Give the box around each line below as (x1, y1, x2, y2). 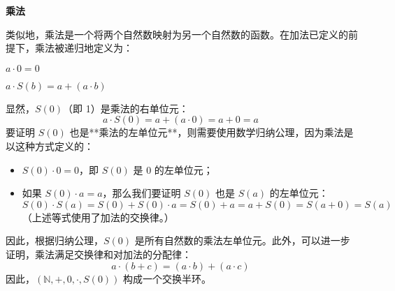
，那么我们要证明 (102, 186, 181, 200)
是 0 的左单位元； (133, 162, 213, 177)
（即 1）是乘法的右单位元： (63, 100, 189, 115)
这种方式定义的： (15, 138, 94, 153)
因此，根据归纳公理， (6, 233, 103, 248)
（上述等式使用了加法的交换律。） (22, 209, 174, 224)
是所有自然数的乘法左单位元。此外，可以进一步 (134, 233, 350, 248)
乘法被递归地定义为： (34, 40, 133, 55)
